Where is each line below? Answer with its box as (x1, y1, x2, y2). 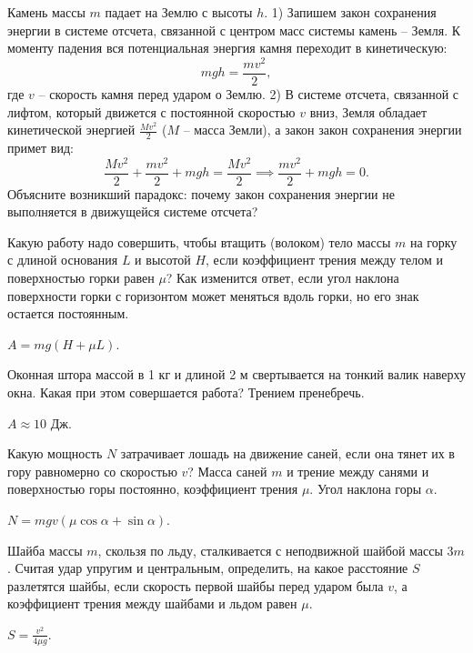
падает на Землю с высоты (105, 3, 253, 21)
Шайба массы (7, 540, 83, 559)
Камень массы (7, 3, 86, 21)
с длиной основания (7, 250, 118, 269)
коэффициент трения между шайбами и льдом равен (7, 594, 297, 613)
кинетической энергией (7, 120, 136, 139)
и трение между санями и (287, 461, 429, 480)
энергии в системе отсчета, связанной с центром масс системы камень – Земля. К (7, 20, 461, 39)
